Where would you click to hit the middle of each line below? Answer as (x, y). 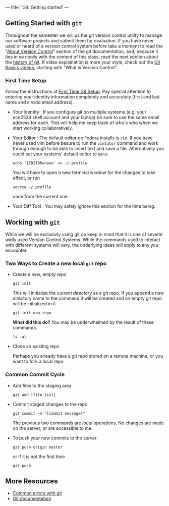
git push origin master (38, 447)
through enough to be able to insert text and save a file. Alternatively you (88, 149)
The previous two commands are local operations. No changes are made (88, 423)
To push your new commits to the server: (55, 438)
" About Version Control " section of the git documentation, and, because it (82, 51)
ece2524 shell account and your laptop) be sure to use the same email (86, 118)
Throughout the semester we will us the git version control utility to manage (84, 35)
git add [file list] (34, 395)
